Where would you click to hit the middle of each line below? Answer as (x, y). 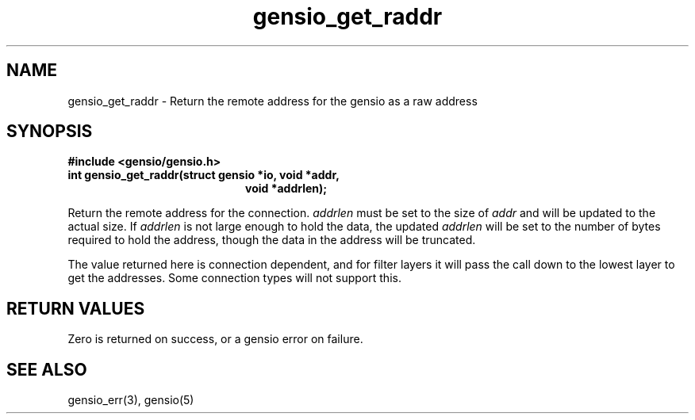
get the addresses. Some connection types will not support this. (234, 278)
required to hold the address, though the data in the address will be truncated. (272, 240)
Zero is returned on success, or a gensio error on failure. (215, 339)
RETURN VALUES (76, 308)
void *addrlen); (286, 189)
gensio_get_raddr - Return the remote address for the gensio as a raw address (273, 101)
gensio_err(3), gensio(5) (131, 400)
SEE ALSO (47, 369)
